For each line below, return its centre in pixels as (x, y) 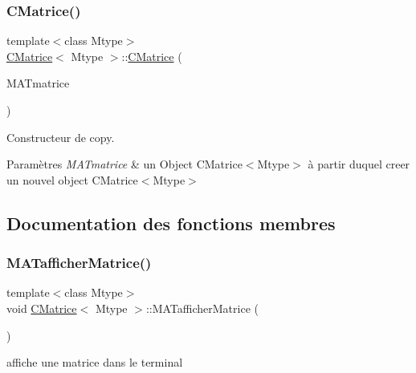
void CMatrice (42, 308)
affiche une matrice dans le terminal (95, 362)
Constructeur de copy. (61, 137)
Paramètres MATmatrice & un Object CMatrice (124, 164)
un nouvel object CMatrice (72, 179)
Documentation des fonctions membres (171, 223)
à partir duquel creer (359, 164)
